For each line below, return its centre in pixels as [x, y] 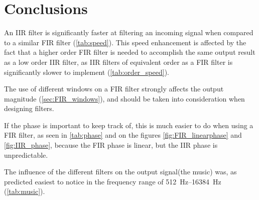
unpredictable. [26, 155]
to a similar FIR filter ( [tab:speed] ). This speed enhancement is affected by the [125, 42]
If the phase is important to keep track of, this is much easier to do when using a [129, 125]
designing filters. [29, 108]
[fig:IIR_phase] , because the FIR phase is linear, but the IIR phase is [111, 145]
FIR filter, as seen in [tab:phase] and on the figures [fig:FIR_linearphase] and [123, 135]
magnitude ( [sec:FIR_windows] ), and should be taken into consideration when [124, 98]
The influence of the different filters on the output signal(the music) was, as [120, 172]
